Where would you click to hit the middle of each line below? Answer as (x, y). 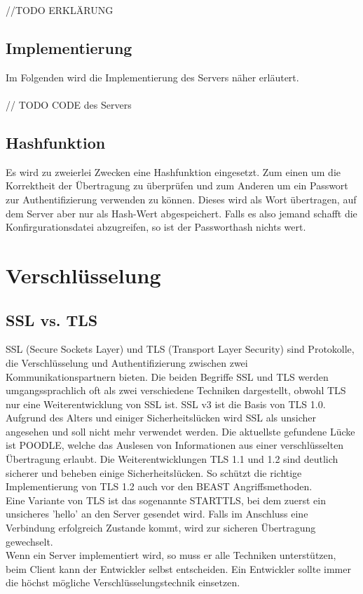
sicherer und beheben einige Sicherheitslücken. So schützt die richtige (154, 472)
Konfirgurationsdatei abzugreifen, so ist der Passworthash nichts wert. (156, 227)
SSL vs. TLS (52, 319)
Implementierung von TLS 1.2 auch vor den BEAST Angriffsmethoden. (159, 486)
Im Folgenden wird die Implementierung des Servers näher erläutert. (152, 77)
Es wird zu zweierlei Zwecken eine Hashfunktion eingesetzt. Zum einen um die (173, 171)
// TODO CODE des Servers (69, 104)
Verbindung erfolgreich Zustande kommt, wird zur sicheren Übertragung (161, 528)
